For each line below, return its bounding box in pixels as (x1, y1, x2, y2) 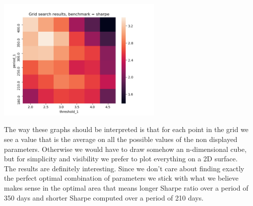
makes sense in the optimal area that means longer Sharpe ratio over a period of (4, 183, 249, 193)
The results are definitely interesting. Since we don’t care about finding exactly (4, 163, 245, 173)
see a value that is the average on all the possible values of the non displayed (4, 134, 238, 144)
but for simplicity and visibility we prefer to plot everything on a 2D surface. (4, 153, 238, 164)
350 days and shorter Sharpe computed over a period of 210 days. (4, 192, 204, 203)
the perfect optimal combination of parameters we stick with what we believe (4, 173, 239, 183)
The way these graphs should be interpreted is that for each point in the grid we (4, 124, 249, 135)
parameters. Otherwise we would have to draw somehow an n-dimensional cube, (4, 143, 247, 154)
